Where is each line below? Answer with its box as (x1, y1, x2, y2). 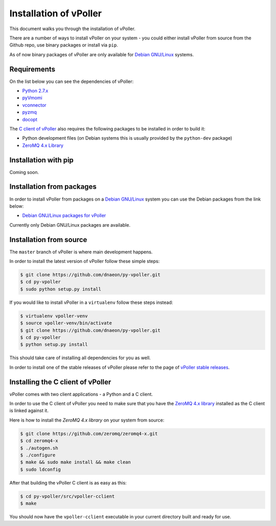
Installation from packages (9, 182, 97, 191)
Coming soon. (9, 169, 39, 175)
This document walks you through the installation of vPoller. (9, 26, 135, 32)
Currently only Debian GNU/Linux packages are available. (9, 222, 130, 228)
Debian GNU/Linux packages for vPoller (22, 212, 106, 218)
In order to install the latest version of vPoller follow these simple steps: (9, 258, 160, 265)
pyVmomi (22, 95, 43, 101)
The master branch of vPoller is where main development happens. (9, 249, 153, 255)
